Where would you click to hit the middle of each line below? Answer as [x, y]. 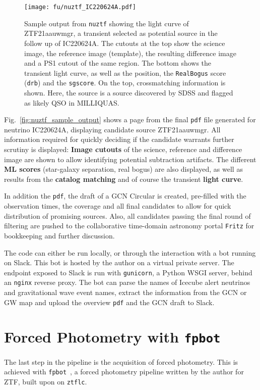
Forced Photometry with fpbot [112, 337]
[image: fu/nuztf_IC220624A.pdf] [80, 7]
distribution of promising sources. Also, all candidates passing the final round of [127, 215]
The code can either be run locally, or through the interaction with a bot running [130, 252]
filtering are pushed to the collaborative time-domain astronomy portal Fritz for [129, 226]
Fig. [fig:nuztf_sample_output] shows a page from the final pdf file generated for [130, 119]
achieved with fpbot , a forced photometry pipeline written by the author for [124, 372]
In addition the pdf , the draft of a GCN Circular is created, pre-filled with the [125, 196]
